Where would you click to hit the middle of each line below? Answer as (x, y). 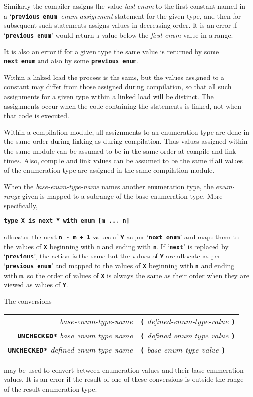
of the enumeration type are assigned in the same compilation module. (109, 170)
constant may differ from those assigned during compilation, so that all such (118, 87)
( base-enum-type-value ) (183, 349)
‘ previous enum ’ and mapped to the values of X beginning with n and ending (119, 266)
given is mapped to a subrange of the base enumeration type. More (122, 196)
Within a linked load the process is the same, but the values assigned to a (114, 77)
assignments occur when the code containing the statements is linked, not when (123, 106)
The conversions (28, 301)
